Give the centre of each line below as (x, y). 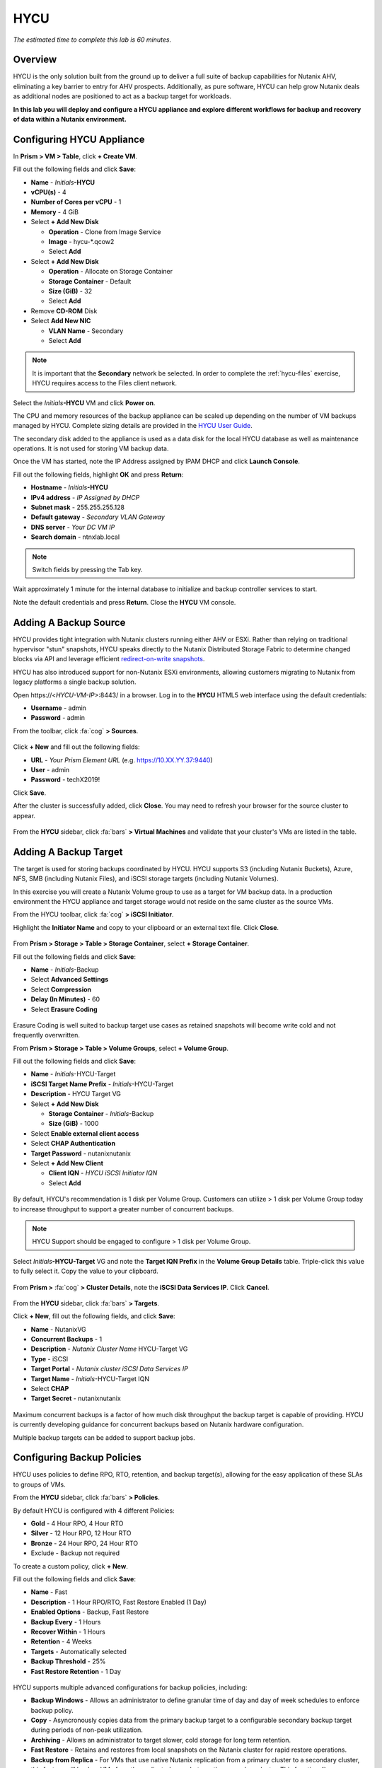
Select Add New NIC (61, 321)
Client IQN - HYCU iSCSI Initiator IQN (103, 1173)
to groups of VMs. (40, 1484)
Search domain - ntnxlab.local (75, 537)
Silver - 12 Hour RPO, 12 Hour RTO (81, 1533)
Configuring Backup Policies (77, 1458)
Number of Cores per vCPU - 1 (76, 202)
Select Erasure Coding (64, 1009)
